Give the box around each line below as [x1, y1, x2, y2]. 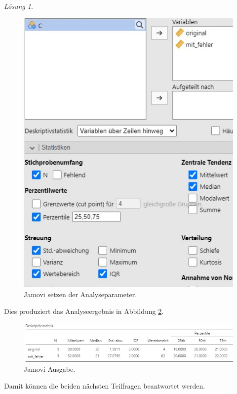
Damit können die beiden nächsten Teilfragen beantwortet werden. [4, 380, 205, 391]
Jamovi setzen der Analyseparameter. [24, 289, 137, 299]
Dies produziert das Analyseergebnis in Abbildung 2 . [4, 306, 164, 316]
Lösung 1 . [4, 1, 33, 11]
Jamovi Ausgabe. [24, 364, 76, 374]
